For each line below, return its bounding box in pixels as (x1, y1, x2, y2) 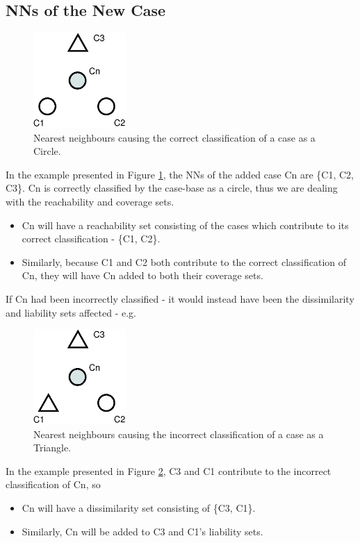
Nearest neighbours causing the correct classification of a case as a (33, 130, 316, 144)
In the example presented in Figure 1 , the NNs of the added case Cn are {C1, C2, (6, 167, 354, 181)
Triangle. (33, 440, 72, 455)
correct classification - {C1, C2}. (22, 231, 161, 246)
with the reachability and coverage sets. (6, 194, 174, 208)
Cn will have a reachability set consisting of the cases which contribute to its (22, 217, 349, 232)
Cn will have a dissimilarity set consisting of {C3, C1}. (22, 500, 256, 515)
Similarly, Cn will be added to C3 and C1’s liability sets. (22, 524, 263, 538)
